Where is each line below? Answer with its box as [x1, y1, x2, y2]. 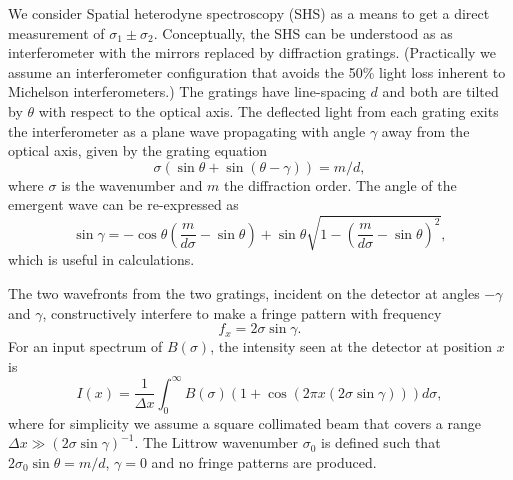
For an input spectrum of [8, 336, 163, 357]
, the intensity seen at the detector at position [210, 336, 492, 357]
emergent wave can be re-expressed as [8, 194, 239, 215]
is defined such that [321, 432, 441, 453]
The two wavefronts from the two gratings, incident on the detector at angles [8, 283, 480, 304]
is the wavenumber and [61, 174, 203, 195]
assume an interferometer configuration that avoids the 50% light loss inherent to [8, 61, 506, 82]
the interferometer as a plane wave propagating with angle [8, 120, 366, 141]
